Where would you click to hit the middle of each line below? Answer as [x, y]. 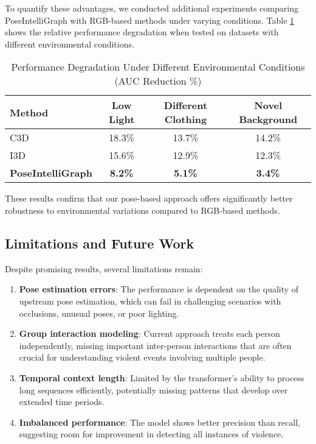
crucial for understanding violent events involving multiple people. [142, 357]
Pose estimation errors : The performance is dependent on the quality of [159, 289]
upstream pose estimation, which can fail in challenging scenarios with [150, 301]
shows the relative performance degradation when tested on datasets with [142, 32]
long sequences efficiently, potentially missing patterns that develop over [153, 389]
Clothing [186, 119]
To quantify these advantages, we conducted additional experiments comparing [152, 8]
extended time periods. [62, 402]
